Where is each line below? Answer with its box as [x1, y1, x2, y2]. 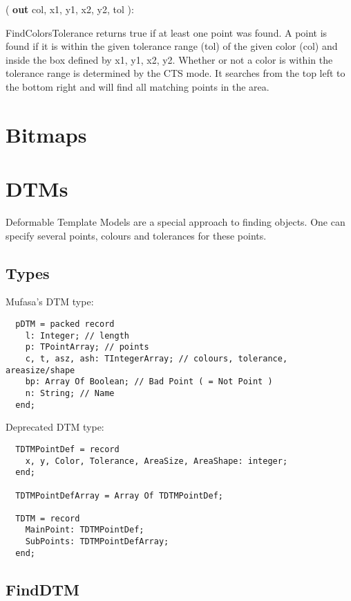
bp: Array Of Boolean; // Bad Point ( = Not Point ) [25, 377, 273, 387]
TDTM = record [15, 513, 80, 523]
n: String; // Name [25, 388, 115, 398]
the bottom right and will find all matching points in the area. [6, 79, 269, 93]
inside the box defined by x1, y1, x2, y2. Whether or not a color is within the [6, 52, 333, 66]
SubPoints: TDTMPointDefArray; [25, 537, 169, 547]
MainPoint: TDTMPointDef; [25, 525, 144, 535]
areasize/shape [6, 365, 75, 375]
